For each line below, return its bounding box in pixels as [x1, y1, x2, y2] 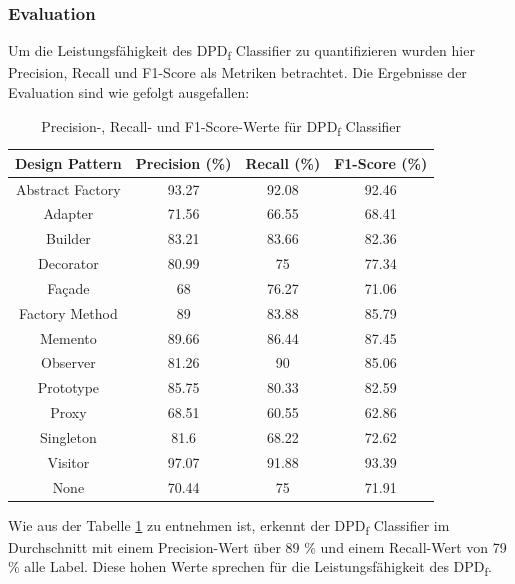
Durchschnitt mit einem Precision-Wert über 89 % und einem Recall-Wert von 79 [8, 536, 507, 557]
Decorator [38, 253, 99, 274]
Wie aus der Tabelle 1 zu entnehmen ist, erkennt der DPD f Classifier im [8, 514, 450, 538]
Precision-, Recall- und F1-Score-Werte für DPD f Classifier [41, 115, 402, 139]
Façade [47, 277, 90, 298]
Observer [41, 352, 96, 373]
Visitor [47, 451, 90, 472]
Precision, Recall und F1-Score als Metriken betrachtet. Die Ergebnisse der [8, 62, 467, 83]
